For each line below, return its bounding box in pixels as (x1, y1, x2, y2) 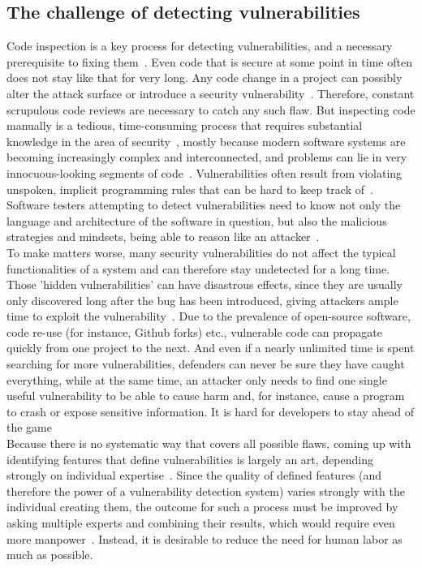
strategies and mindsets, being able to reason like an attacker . (6, 228, 320, 245)
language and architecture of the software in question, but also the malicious (6, 212, 387, 229)
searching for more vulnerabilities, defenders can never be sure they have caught (6, 355, 405, 372)
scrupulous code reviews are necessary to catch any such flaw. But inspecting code (6, 101, 416, 118)
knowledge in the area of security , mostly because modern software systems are (6, 132, 406, 149)
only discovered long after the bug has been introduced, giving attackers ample (6, 291, 398, 308)
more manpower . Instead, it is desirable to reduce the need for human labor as (6, 530, 403, 547)
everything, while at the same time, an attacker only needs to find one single (6, 371, 387, 388)
